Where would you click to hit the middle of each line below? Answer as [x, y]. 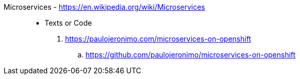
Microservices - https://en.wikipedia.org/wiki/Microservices [104, 7]
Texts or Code [68, 23]
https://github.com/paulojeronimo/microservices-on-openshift [191, 55]
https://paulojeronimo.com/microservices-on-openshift [158, 39]
